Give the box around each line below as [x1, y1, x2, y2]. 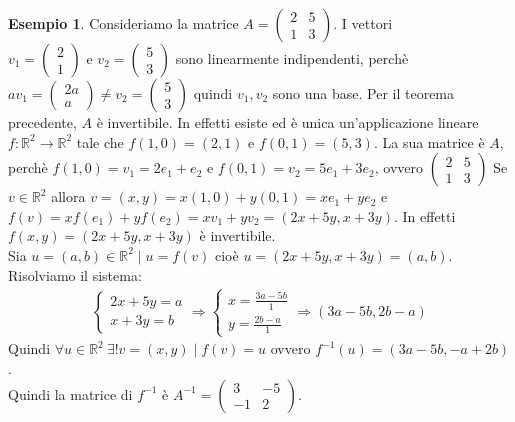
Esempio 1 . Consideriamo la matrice [8, 13, 239, 33]
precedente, [8, 112, 77, 132]
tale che [76, 131, 124, 152]
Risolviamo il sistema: [8, 264, 142, 285]
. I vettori [333, 13, 393, 33]
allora [51, 186, 86, 207]
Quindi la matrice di [8, 383, 133, 404]
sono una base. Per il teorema [272, 83, 455, 103]
